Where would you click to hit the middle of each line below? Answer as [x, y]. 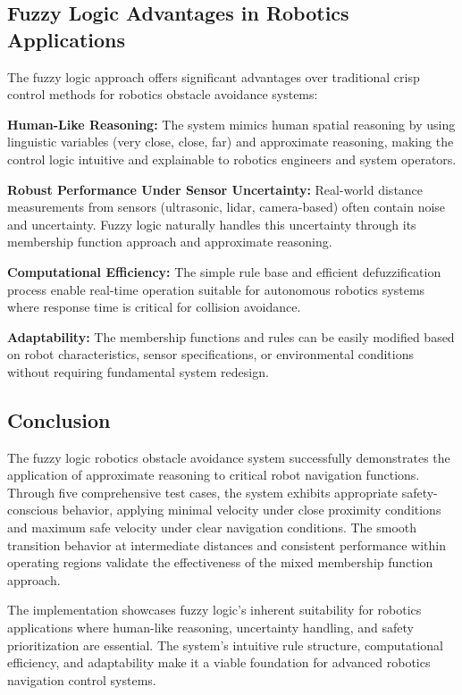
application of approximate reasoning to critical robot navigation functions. [214, 475]
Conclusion [59, 419]
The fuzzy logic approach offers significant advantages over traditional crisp [214, 76]
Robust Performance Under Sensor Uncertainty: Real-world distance [215, 189]
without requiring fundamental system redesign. [138, 371]
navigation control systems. [82, 679]
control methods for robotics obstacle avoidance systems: [163, 94]
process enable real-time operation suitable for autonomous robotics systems [216, 289]
